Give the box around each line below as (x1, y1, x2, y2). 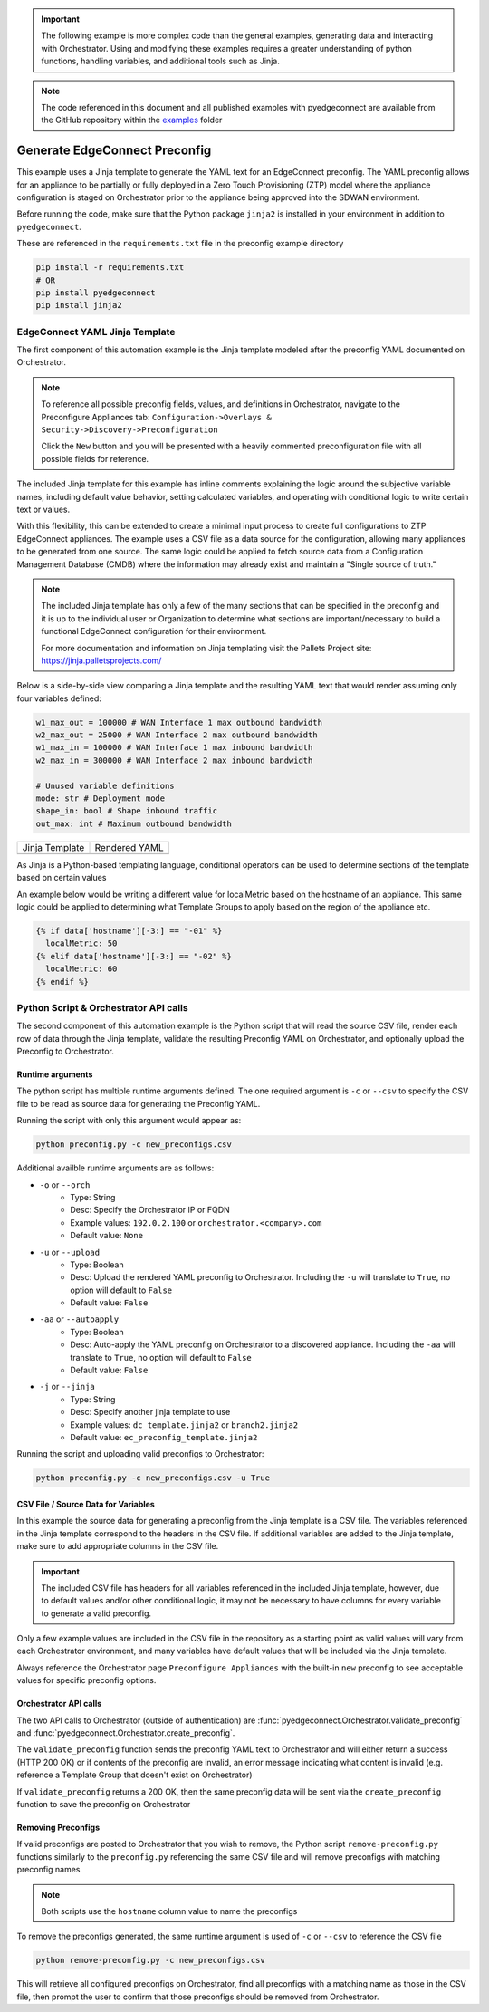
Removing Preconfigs (16, 1822, 101, 1833)
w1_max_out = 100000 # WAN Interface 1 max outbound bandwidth (35, 717, 323, 727)
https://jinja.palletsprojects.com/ (41, 655, 162, 666)
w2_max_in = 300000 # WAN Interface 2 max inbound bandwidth (35, 755, 313, 765)
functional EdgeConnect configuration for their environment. (41, 626, 267, 637)
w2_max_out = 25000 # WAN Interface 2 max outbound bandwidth (35, 730, 318, 740)
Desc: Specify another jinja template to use (70, 1407, 231, 1418)
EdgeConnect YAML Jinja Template (16, 325, 176, 338)
